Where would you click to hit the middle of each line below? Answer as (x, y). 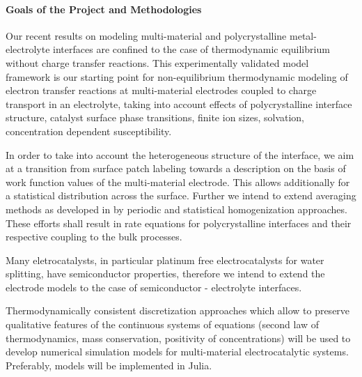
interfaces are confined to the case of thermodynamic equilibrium (191, 49)
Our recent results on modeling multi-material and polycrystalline (146, 35)
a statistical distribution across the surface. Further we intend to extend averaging (181, 195)
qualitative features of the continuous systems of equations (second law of (163, 324)
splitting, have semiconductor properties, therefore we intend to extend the (165, 274)
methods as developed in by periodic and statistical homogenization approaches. (176, 209)
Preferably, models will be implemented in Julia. (109, 365)
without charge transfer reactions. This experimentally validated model (157, 62)
